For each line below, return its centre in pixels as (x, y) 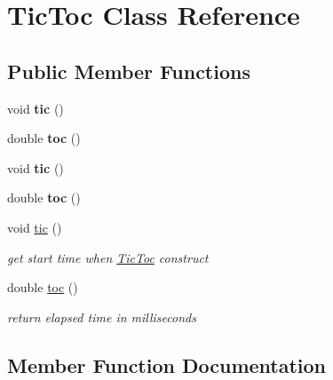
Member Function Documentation (167, 364)
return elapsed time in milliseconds (102, 317)
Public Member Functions (129, 71)
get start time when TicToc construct (108, 257)
